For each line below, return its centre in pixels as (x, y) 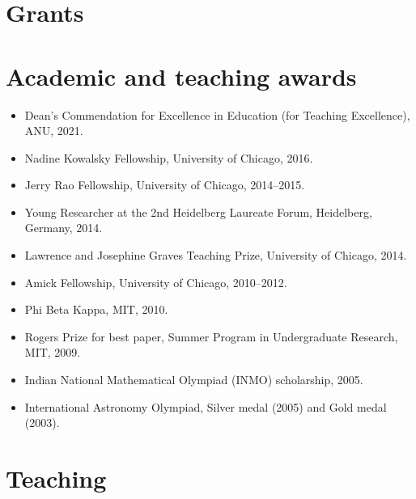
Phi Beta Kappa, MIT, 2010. (96, 309)
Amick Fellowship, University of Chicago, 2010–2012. (156, 282)
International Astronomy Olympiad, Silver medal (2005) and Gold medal (206, 406)
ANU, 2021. (54, 131)
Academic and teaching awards (181, 76)
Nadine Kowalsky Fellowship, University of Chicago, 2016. (169, 157)
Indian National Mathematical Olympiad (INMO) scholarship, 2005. (194, 380)
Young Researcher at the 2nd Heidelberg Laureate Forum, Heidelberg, (198, 211)
